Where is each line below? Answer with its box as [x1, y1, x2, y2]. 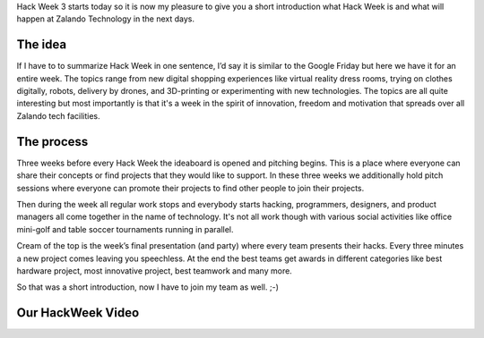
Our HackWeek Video [16, 305, 140, 321]
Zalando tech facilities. [16, 110, 100, 121]
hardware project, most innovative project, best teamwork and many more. [16, 265, 293, 276]
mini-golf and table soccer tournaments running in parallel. [16, 224, 234, 234]
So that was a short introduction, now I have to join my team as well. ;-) [16, 282, 280, 292]
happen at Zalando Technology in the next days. [16, 13, 194, 24]
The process [16, 134, 89, 149]
